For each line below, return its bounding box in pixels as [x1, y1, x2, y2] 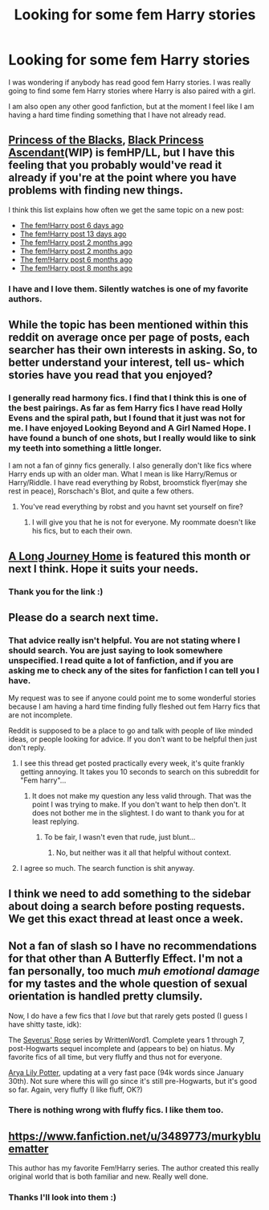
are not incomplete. [8, 710, 73, 720]
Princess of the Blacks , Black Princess [8, 133, 205, 147]
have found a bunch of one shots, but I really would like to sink [8, 432, 256, 444]
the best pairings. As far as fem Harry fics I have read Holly [8, 402, 243, 413]
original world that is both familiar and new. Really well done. [8, 1171, 209, 1182]
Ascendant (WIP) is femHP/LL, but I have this [8, 146, 235, 160]
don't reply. [8, 743, 47, 753]
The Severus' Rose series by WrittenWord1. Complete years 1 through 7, [8, 1035, 245, 1044]
